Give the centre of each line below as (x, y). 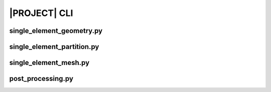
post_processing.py (41, 79)
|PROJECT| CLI (41, 13)
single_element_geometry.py (56, 31)
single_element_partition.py (54, 47)
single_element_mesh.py (49, 63)
